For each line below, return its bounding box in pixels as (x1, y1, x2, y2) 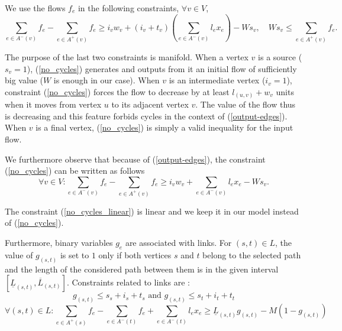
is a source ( (258, 50, 302, 63)
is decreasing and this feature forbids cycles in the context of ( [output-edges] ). (5, 109, 288, 122)
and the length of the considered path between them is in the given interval (5, 262, 279, 275)
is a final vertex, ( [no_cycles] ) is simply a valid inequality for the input (36, 121, 293, 134)
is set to (60, 248, 89, 261)
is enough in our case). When (53, 74, 160, 86)
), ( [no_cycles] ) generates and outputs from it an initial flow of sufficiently (27, 62, 297, 74)
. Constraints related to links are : (66, 276, 190, 288)
